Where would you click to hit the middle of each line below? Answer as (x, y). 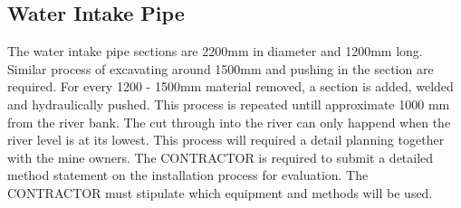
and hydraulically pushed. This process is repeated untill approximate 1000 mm (229, 104)
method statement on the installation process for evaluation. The (188, 175)
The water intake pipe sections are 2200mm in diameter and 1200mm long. (215, 51)
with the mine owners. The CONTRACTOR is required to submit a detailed (221, 157)
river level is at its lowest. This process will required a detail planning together (226, 140)
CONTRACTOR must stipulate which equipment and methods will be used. (220, 192)
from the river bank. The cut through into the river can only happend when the (229, 122)
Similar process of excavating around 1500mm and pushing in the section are (221, 68)
